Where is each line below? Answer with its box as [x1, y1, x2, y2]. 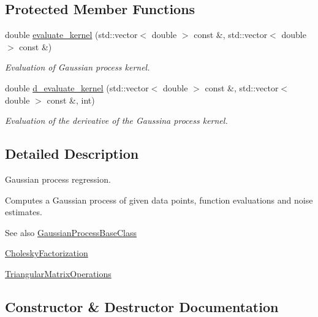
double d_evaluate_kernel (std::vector [5, 81, 149, 94]
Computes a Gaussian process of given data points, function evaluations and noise [5, 193, 313, 206]
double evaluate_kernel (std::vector [5, 28, 138, 41]
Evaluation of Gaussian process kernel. [5, 61, 150, 74]
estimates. [5, 205, 42, 218]
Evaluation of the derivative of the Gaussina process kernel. [5, 114, 228, 127]
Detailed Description [5, 144, 139, 163]
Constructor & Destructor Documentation [5, 297, 279, 316]
